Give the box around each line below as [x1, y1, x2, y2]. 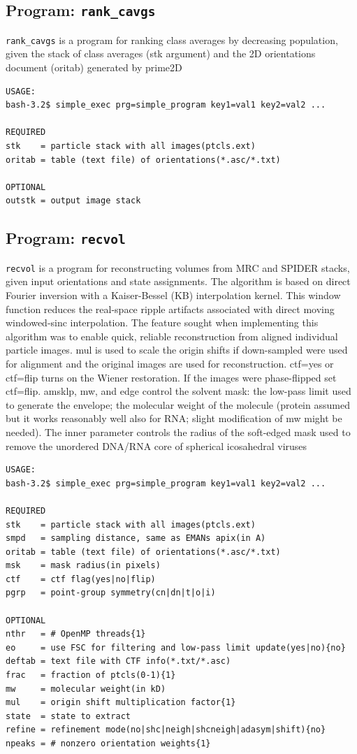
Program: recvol [6, 227, 126, 249]
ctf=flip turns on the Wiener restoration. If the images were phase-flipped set [6, 370, 337, 384]
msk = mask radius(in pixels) [6, 560, 161, 571]
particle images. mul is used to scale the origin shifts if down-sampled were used [6, 342, 348, 357]
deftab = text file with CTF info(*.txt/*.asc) [6, 656, 231, 667]
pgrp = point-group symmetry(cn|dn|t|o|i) [6, 588, 216, 598]
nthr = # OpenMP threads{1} [6, 629, 146, 639]
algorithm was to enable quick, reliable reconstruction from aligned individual [6, 328, 338, 343]
